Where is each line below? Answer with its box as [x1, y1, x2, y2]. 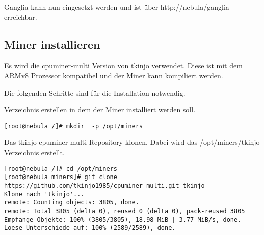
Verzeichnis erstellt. [4, 147, 65, 158]
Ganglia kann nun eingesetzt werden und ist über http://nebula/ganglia [4, 2, 229, 12]
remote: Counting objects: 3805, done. [4, 199, 139, 207]
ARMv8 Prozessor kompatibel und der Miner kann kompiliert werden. [4, 70, 223, 80]
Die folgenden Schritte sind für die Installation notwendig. [4, 87, 186, 98]
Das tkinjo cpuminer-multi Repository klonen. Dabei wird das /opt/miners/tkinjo [4, 137, 260, 148]
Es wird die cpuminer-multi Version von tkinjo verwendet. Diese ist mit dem [4, 60, 243, 71]
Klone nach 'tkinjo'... [4, 190, 85, 198]
